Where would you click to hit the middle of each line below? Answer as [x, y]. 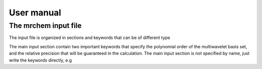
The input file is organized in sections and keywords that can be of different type [90, 38]
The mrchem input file [45, 26]
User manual [35, 13]
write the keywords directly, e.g [41, 60]
